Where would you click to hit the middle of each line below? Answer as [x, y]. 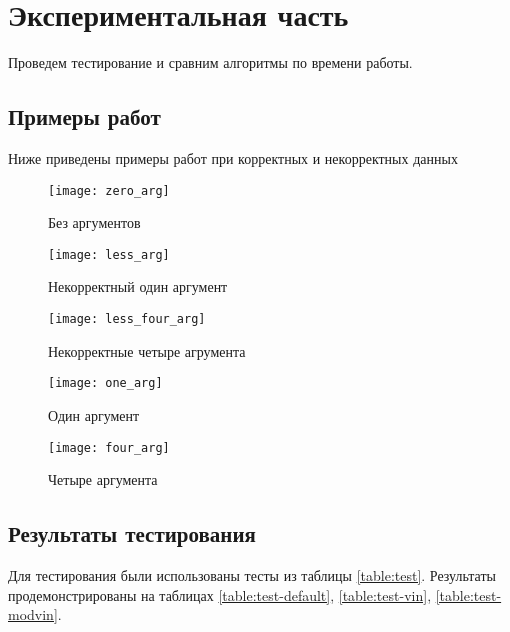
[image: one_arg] [105, 383]
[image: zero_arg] [109, 190]
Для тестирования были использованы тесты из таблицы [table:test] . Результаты [252, 574]
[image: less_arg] [109, 254]
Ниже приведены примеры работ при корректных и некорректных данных [233, 157]
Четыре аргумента [103, 479]
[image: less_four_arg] [127, 319]
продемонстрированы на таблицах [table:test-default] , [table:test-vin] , [220, 594]
